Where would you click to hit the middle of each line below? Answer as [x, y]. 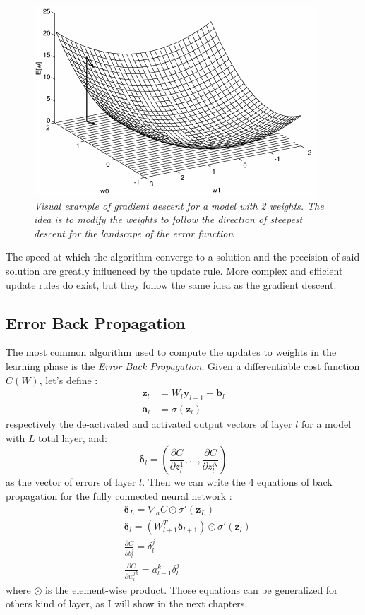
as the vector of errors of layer [71, 482]
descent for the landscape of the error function [134, 233]
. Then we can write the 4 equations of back [237, 482]
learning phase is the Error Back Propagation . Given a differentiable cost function [183, 365]
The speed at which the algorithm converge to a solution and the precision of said [183, 257]
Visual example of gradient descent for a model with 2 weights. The [179, 205]
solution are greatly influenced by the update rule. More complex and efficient [174, 270]
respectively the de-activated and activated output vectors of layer [149, 424]
